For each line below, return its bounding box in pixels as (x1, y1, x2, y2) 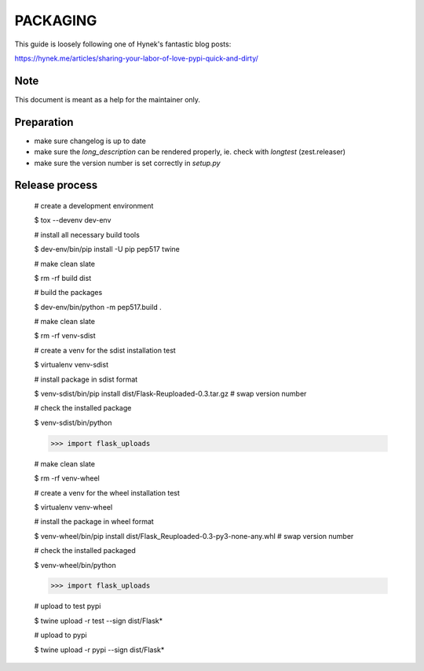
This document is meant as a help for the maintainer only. (14, 94, 200, 104)
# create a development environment (34, 201, 154, 210)
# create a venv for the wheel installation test (34, 488, 181, 497)
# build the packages (34, 288, 103, 297)
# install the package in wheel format (34, 517, 155, 526)
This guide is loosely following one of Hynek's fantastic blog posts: (14, 39, 232, 49)
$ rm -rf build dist (34, 273, 92, 282)
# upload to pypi (34, 630, 87, 640)
